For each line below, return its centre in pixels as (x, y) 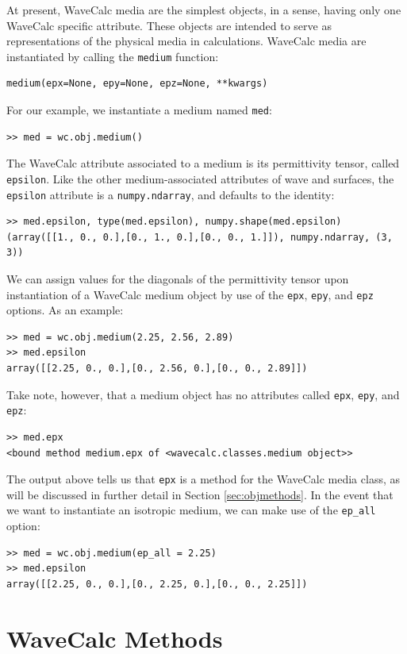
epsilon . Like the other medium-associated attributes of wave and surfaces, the (200, 178)
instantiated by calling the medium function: (113, 56)
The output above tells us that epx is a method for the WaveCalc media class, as (203, 479)
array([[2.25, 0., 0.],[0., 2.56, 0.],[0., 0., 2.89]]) (157, 368)
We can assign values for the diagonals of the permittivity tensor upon (178, 278)
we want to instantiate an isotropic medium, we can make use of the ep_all (191, 510)
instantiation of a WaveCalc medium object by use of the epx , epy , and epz (190, 294)
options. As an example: (65, 310)
